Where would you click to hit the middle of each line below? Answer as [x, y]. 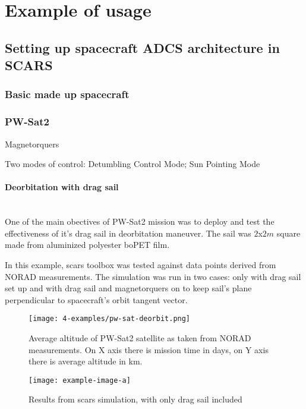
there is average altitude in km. [86, 361]
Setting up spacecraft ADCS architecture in [142, 47]
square [288, 233]
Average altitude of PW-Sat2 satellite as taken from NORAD [140, 338]
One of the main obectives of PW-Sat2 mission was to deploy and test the [140, 221]
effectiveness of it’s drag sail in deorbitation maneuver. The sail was [128, 233]
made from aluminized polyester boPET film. [87, 245]
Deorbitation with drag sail [62, 187]
